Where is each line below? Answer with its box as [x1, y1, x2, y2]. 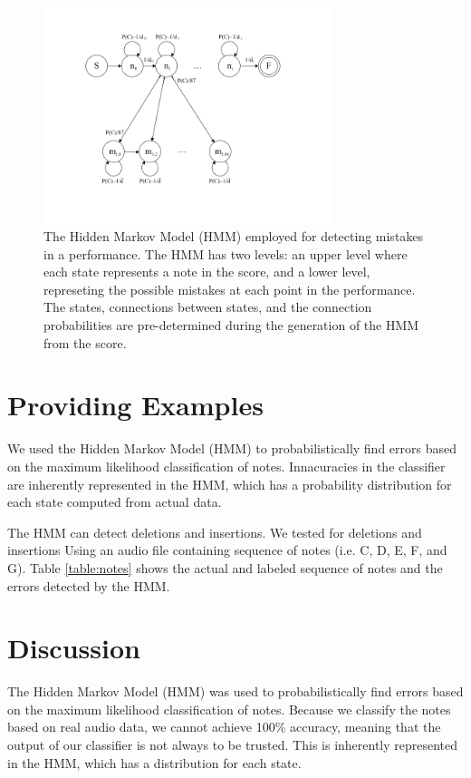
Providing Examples [7, 386, 264, 423]
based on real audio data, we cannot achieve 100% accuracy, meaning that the [7, 717, 441, 736]
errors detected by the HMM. [7, 576, 170, 595]
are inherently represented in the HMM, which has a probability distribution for [7, 474, 452, 493]
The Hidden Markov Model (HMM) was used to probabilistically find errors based [7, 682, 464, 701]
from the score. [43, 333, 127, 352]
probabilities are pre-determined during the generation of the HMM [43, 316, 419, 335]
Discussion [7, 629, 140, 666]
